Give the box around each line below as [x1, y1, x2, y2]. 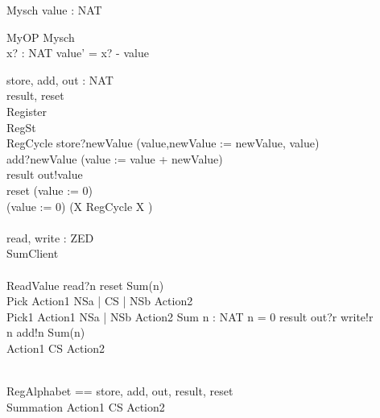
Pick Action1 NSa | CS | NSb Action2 [6, 292, 193, 309]
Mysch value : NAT [6, 2, 102, 18]
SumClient [6, 245, 59, 262]
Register [6, 102, 47, 119]
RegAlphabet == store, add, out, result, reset [6, 383, 233, 399]
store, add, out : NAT [6, 71, 114, 88]
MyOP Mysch [6, 28, 75, 45]
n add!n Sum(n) [6, 324, 85, 341]
